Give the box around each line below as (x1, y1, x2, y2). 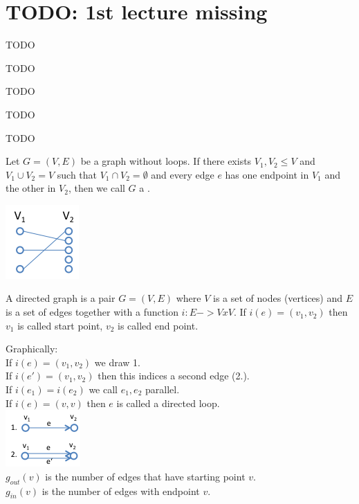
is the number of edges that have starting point (45, 469, 246, 483)
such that (57, 167, 98, 181)
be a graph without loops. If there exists (80, 154, 252, 168)
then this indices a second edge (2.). (98, 368, 250, 383)
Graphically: (6, 341, 58, 356)
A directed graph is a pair (6, 291, 116, 305)
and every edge (151, 167, 214, 181)
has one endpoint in (225, 167, 309, 181)
